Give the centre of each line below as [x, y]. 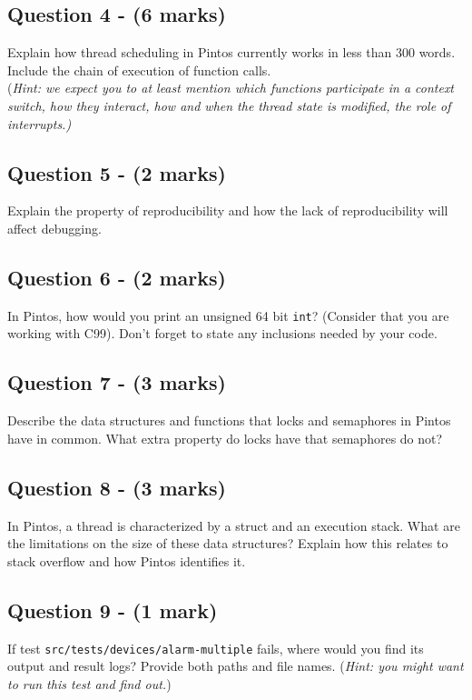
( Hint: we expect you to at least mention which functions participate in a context [231, 88]
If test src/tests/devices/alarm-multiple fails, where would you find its [216, 648]
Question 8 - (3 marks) [117, 487]
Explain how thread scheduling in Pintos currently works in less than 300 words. [231, 52]
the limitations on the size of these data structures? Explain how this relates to [228, 543]
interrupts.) [39, 123]
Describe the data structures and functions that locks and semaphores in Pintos [229, 420]
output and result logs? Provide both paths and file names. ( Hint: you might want [236, 666]
